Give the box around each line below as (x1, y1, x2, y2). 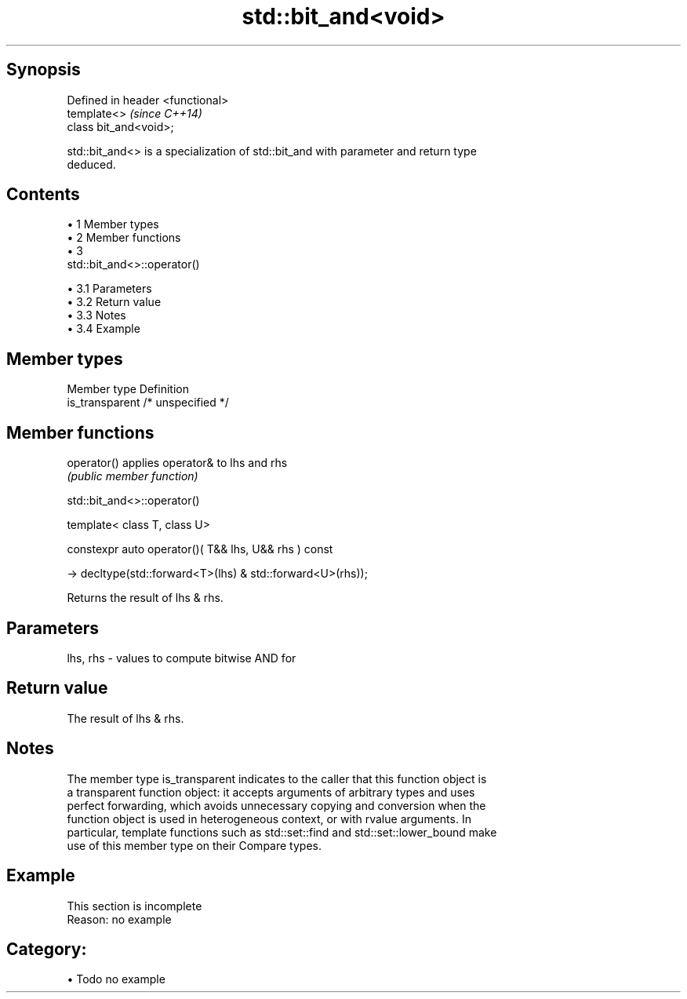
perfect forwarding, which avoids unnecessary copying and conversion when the (67, 798, 486, 812)
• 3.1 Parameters (67, 282, 152, 296)
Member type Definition (67, 382, 189, 396)
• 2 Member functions (67, 231, 181, 245)
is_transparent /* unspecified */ (67, 396, 229, 410)
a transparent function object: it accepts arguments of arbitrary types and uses (67, 785, 475, 799)
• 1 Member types (67, 217, 159, 232)
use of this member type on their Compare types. (67, 838, 322, 852)
